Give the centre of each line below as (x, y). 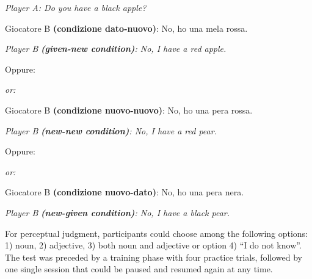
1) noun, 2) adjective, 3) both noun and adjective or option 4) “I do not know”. (153, 245)
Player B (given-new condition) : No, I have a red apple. (116, 49)
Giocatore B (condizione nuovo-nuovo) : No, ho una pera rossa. (129, 110)
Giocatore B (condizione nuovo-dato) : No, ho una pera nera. (125, 192)
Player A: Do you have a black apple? (76, 7)
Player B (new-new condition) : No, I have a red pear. (111, 130)
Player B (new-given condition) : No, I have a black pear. (118, 212)
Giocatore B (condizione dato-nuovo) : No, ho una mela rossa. (126, 28)
